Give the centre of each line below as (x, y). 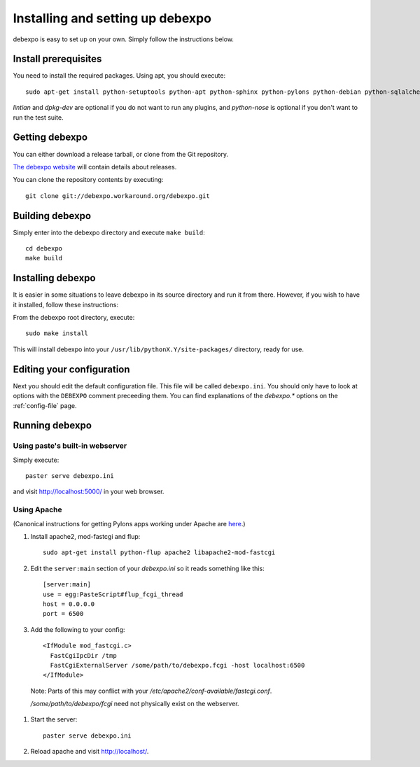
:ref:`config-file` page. (45, 405)
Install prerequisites (57, 59)
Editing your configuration (71, 369)
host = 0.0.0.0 (69, 604)
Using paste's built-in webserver (70, 446)
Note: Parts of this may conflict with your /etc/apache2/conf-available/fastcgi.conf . (151, 691)
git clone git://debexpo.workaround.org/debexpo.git (118, 196)
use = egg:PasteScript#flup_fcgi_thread (113, 594)
